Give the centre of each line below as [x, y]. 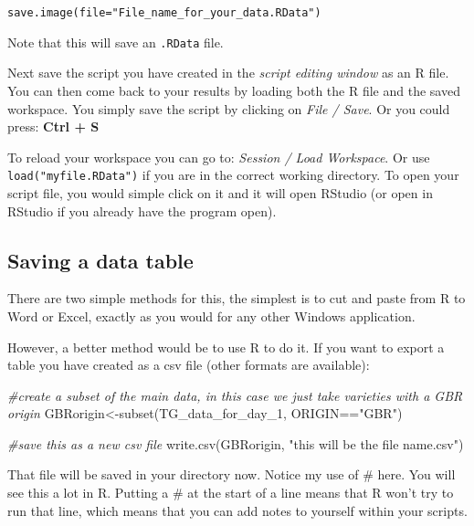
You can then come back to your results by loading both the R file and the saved [234, 90]
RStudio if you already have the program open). [142, 210]
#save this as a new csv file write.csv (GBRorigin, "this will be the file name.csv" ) [236, 443]
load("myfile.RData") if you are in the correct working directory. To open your [233, 175]
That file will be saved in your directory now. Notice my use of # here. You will [232, 474]
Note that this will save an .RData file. [116, 42]
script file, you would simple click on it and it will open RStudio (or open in [220, 192]
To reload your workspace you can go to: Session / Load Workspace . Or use [219, 157]
